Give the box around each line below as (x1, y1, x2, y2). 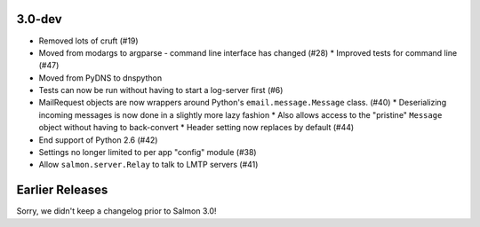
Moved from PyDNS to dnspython (38, 72, 163, 83)
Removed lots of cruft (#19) (38, 35, 139, 46)
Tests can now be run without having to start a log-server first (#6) (38, 85, 284, 96)
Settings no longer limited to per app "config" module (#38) (38, 147, 257, 158)
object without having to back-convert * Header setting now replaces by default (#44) (38, 122, 355, 133)
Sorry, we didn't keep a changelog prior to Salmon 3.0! (16, 206, 217, 216)
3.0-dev (16, 12, 62, 27)
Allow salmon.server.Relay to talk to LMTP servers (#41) (38, 160, 259, 170)
